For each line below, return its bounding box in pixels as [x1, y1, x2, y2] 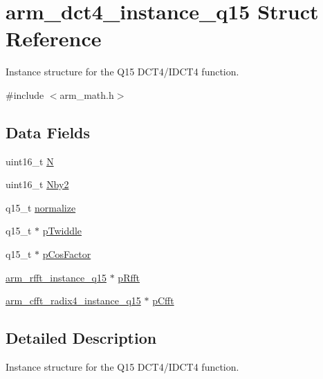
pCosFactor [42, 247, 91, 261]
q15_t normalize [6, 200, 76, 214]
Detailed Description [6, 327, 157, 349]
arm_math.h [59, 87, 114, 102]
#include [6, 87, 44, 102]
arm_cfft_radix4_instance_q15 [6, 293, 141, 308]
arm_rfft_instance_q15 [6, 270, 107, 284]
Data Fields [6, 121, 91, 142]
